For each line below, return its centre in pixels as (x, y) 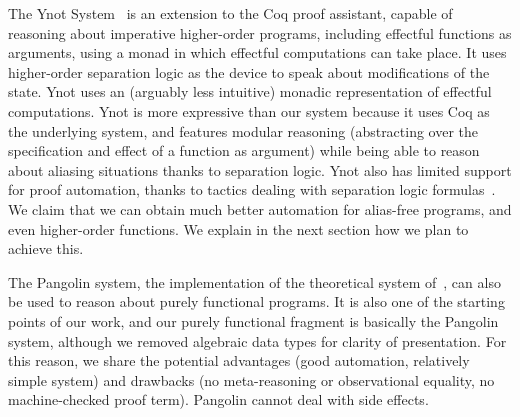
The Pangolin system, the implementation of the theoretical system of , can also (254, 281)
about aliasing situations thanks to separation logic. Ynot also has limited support (260, 169)
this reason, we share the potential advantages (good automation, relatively (239, 360)
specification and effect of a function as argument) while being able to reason (244, 150)
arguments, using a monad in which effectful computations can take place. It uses (257, 52)
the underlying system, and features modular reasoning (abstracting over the (243, 130)
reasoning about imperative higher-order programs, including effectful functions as (260, 32)
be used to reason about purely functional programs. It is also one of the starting (256, 301)
